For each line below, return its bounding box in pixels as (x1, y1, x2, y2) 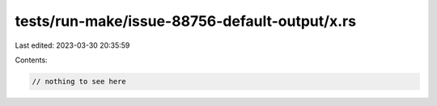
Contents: (15, 55, 48, 65)
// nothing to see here (32, 77, 127, 86)
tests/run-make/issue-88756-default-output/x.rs (15, 12, 356, 30)
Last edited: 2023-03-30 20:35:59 (15, 40, 130, 50)
